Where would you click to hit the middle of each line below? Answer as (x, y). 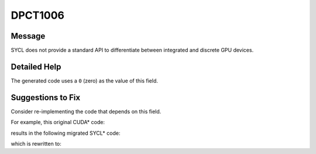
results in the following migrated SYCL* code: (66, 133)
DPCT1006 (37, 15)
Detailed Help (36, 66)
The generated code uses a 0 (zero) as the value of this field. (84, 81)
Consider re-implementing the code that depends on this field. (86, 111)
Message (28, 36)
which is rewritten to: (36, 144)
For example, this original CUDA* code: (58, 122)
